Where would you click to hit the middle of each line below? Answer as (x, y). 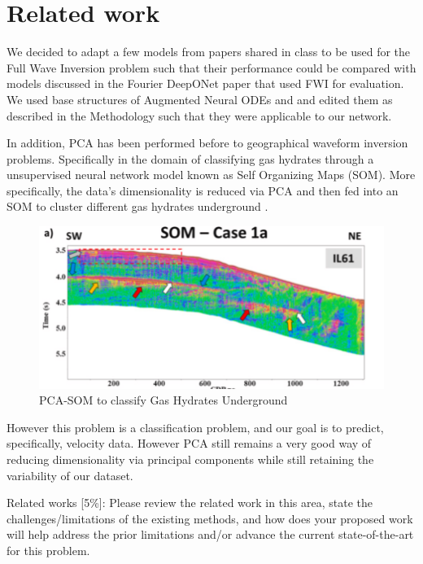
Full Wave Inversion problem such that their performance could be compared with (211, 67)
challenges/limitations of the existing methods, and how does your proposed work (210, 518)
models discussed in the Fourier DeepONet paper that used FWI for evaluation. (205, 83)
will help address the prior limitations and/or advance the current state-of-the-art (210, 534)
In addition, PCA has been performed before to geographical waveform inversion (207, 143)
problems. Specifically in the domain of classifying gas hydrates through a (190, 158)
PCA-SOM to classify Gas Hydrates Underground (164, 400)
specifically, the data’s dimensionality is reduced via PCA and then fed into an (203, 190)
